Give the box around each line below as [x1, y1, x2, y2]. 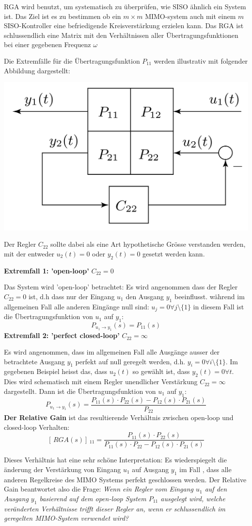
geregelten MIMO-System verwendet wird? [4, 513, 129, 523]
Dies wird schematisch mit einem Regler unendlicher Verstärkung [4, 376, 198, 387]
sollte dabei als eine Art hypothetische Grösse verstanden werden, [50, 239, 246, 249]
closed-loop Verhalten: [4, 422, 70, 432]
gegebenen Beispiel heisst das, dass [4, 366, 107, 376]
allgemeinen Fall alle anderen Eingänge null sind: [4, 301, 149, 311]
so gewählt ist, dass [132, 366, 190, 376]
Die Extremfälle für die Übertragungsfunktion [4, 55, 140, 66]
